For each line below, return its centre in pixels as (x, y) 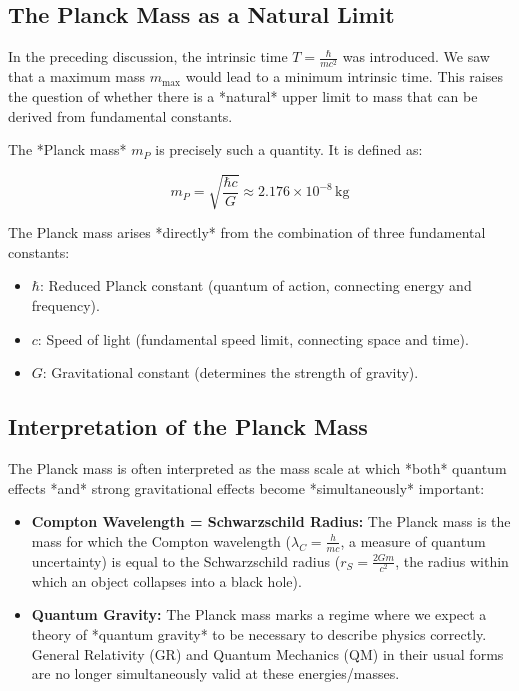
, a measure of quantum (413, 540)
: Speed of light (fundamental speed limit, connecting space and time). (253, 338)
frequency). (65, 305)
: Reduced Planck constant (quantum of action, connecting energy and (255, 285)
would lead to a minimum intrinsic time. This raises (344, 76)
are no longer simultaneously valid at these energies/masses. (215, 673)
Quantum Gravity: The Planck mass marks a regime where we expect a (259, 614)
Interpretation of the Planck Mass (188, 426)
